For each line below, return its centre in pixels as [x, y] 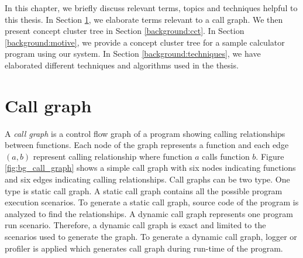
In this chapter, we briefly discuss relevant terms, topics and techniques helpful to [151, 8]
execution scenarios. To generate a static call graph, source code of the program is [152, 202]
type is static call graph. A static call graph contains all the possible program [144, 190]
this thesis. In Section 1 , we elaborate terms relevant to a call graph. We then [144, 19]
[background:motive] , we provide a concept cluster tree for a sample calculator [145, 42]
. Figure [270, 156]
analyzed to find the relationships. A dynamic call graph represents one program [149, 213]
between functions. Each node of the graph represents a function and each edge [147, 145]
